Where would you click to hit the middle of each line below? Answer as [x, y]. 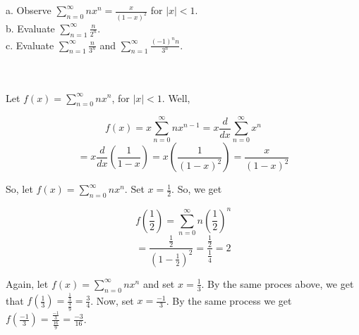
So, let [19, 189]
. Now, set [112, 300]
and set [159, 283]
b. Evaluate [30, 28]
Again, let [27, 283]
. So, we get [197, 189]
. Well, [176, 97]
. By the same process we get [229, 300]
